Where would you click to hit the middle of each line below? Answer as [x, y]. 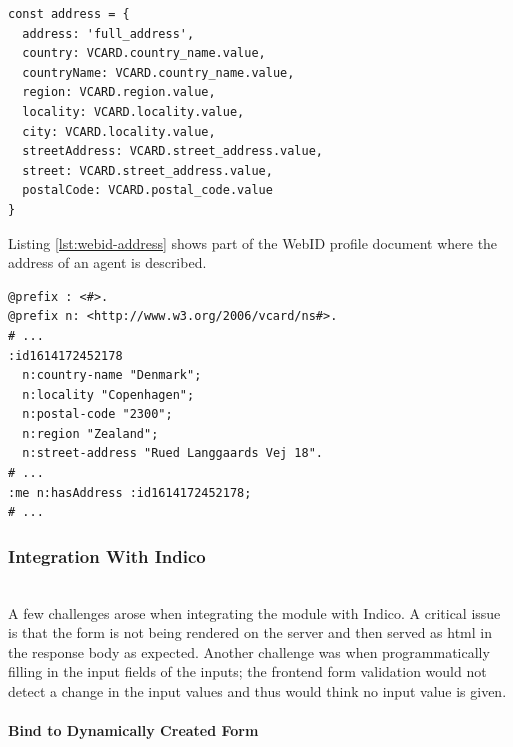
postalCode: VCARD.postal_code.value [147, 190]
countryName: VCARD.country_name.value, [158, 72]
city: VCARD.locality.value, [119, 131]
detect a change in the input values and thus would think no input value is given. [257, 691]
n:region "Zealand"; [90, 433]
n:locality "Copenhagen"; [108, 394]
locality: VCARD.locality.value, [133, 111]
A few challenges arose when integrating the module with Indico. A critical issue [254, 612]
